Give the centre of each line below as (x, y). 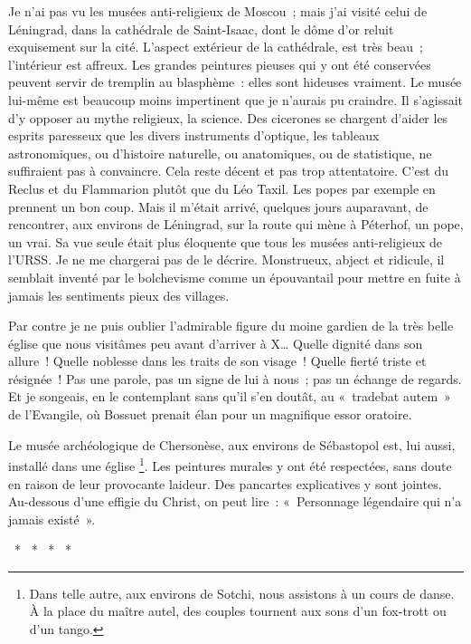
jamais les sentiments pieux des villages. (119, 295)
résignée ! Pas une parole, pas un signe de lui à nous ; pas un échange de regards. (235, 378)
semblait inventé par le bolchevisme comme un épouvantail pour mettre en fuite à (235, 277)
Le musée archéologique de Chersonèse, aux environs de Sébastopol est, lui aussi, (232, 444)
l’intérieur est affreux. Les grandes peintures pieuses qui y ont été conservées (220, 64)
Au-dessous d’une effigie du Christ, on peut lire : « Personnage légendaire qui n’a (235, 501)
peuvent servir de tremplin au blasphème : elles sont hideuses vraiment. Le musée (235, 82)
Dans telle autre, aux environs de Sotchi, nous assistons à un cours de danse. (242, 593)
